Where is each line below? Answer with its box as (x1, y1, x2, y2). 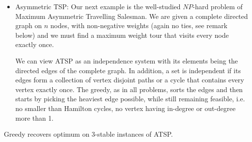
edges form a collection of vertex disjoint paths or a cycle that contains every (15, 75, 244, 85)
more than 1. (15, 112, 54, 123)
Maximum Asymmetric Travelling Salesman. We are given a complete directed (15, 11, 248, 21)
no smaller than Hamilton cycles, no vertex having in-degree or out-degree (15, 103, 236, 113)
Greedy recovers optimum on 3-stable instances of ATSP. (4, 129, 173, 139)
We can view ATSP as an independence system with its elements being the (15, 55, 238, 65)
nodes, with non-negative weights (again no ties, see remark (50, 20, 228, 31)
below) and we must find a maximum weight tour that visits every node (15, 30, 229, 40)
